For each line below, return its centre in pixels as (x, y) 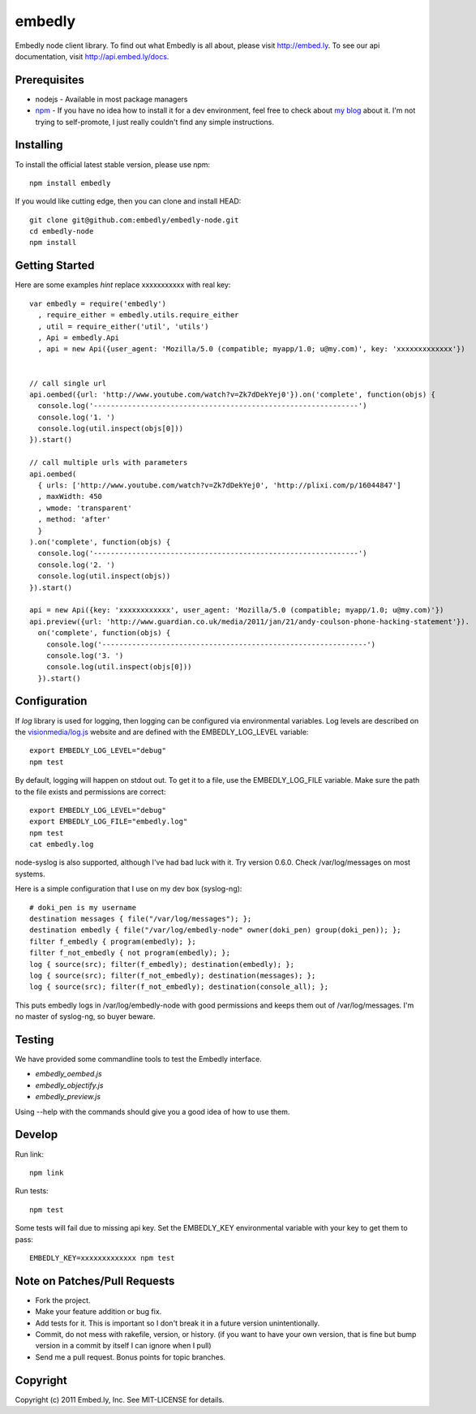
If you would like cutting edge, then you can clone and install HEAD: (128, 201)
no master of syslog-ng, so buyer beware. (85, 1016)
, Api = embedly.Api (79, 337)
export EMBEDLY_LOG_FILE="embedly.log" (109, 822)
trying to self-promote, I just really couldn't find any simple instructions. (155, 122)
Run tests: (32, 1191)
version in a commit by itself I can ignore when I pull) (123, 1346)
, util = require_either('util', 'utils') (124, 326)
